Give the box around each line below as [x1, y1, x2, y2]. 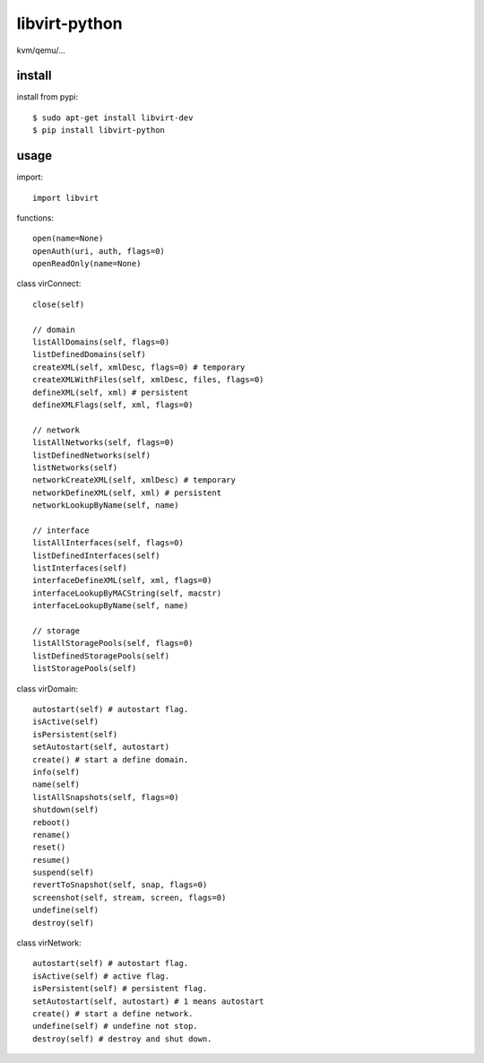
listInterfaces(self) [32, 563, 127, 573]
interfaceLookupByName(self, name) [32, 601, 189, 611]
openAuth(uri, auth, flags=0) [32, 246, 166, 256]
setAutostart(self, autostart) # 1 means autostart [32, 996, 264, 1006]
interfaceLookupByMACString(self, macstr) [32, 588, 222, 598]
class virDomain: [16, 683, 79, 694]
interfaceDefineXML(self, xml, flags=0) [32, 575, 212, 586]
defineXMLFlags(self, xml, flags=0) [32, 400, 194, 410]
